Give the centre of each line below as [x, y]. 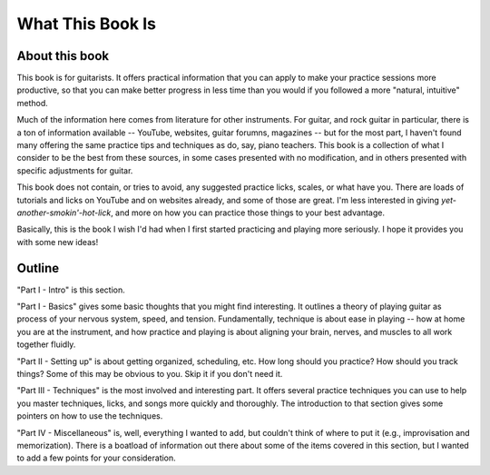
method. [33, 103]
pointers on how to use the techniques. [90, 416]
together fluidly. [46, 344]
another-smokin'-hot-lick [64, 213]
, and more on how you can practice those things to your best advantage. [248, 213]
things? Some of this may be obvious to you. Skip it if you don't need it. [150, 374]
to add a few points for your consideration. [96, 458]
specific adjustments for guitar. [75, 170]
